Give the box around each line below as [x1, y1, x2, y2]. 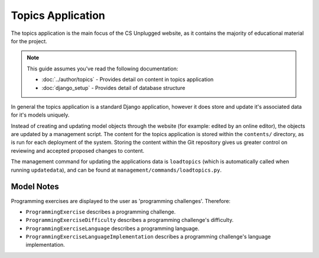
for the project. [11, 37, 47, 44]
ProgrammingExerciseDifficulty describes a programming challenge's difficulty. [25, 217, 234, 224]
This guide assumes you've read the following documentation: [27, 65, 178, 72]
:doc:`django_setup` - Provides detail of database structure [41, 84, 185, 91]
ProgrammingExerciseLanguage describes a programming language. [25, 225, 200, 232]
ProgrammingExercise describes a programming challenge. [25, 208, 176, 215]
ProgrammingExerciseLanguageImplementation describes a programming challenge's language [25, 233, 271, 240]
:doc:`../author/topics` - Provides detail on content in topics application [41, 76, 214, 83]
